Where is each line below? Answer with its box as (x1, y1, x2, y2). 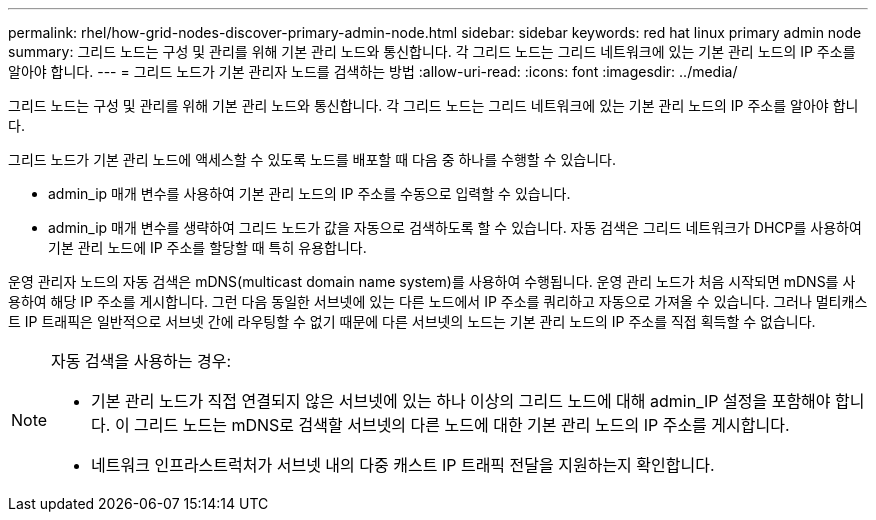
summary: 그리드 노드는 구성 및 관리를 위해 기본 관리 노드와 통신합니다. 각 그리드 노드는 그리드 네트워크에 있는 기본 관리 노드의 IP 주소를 (8, 43, 856, 60)
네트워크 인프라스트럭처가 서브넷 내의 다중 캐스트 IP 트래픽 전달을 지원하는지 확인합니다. (91, 455, 715, 475)
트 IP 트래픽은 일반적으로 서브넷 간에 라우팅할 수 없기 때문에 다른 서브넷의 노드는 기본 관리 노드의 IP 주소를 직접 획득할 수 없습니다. (8, 313, 816, 330)
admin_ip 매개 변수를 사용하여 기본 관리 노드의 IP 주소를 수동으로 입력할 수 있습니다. (48, 185, 571, 202)
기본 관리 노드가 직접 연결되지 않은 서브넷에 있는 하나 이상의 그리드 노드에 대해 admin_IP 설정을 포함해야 (91, 391, 831, 411)
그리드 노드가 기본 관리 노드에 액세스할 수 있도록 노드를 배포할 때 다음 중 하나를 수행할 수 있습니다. (8, 151, 616, 168)
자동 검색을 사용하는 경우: (51, 351, 232, 371)
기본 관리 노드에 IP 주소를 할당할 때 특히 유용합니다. (48, 239, 367, 256)
